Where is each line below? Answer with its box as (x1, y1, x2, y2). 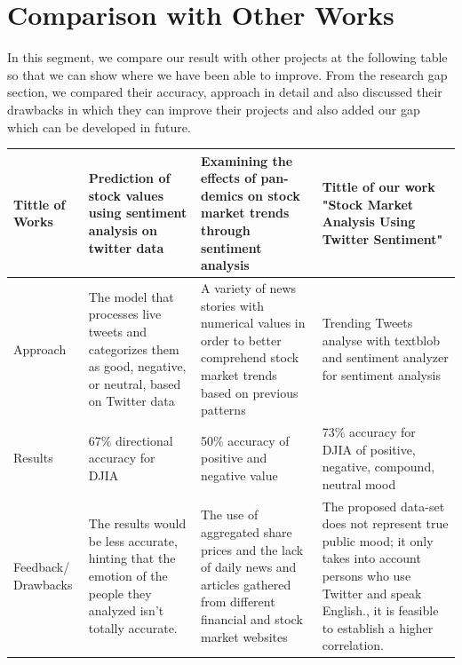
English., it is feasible (322, 601, 439, 620)
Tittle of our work (322, 177, 435, 195)
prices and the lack (200, 540, 304, 558)
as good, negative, (88, 357, 187, 376)
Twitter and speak (322, 583, 422, 602)
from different (200, 592, 275, 611)
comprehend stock (200, 348, 299, 367)
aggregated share (200, 523, 292, 542)
